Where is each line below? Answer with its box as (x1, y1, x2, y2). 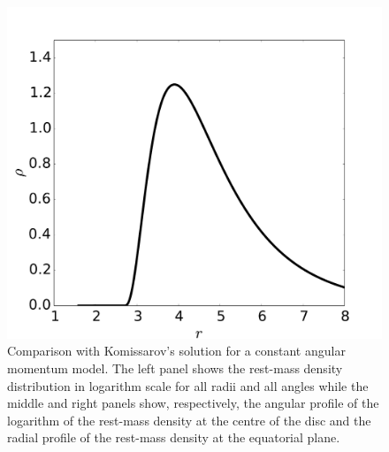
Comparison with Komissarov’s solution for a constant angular (7, 341, 346, 360)
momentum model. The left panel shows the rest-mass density (7, 358, 343, 377)
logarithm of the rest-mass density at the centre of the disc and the (7, 410, 371, 429)
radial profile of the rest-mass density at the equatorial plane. (7, 428, 340, 447)
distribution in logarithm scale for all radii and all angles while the (7, 376, 369, 395)
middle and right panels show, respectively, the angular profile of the (7, 394, 379, 412)
